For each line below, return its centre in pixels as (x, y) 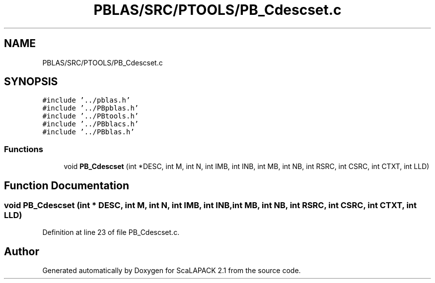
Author (22, 251)
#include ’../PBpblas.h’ (91, 108)
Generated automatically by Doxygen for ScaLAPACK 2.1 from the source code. (172, 271)
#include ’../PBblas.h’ (88, 132)
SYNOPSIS (31, 82)
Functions (24, 149)
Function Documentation (67, 185)
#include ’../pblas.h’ (86, 100)
